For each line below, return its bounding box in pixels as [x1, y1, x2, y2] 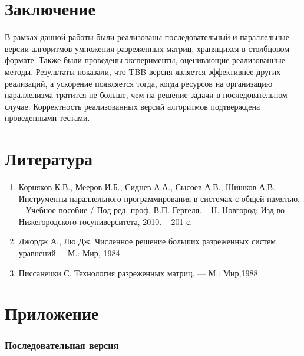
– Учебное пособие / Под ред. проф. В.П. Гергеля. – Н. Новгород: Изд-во [18, 204, 285, 216]
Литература [5, 146, 92, 171]
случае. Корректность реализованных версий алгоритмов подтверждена [5, 100, 260, 112]
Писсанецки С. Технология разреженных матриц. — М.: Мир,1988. [18, 266, 260, 279]
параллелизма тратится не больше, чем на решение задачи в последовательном [5, 89, 288, 101]
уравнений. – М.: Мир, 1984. [18, 246, 123, 259]
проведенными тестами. [5, 112, 90, 124]
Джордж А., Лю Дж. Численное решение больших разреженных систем [18, 235, 276, 247]
